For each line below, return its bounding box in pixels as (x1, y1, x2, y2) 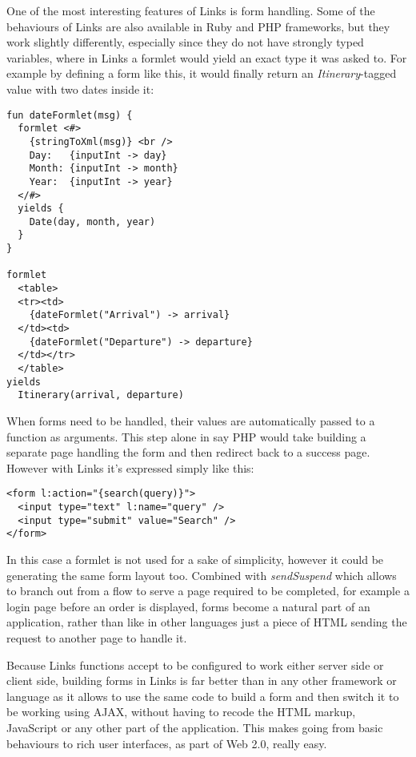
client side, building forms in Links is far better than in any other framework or (6, 672, 397, 689)
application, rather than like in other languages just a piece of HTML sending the (6, 614, 407, 630)
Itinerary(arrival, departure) (18, 389, 184, 401)
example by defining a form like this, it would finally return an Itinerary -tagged (6, 65, 397, 82)
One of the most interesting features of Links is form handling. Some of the (6, 2, 375, 18)
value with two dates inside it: (6, 80, 154, 97)
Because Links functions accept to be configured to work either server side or (6, 656, 384, 673)
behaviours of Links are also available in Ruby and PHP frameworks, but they (6, 18, 390, 34)
